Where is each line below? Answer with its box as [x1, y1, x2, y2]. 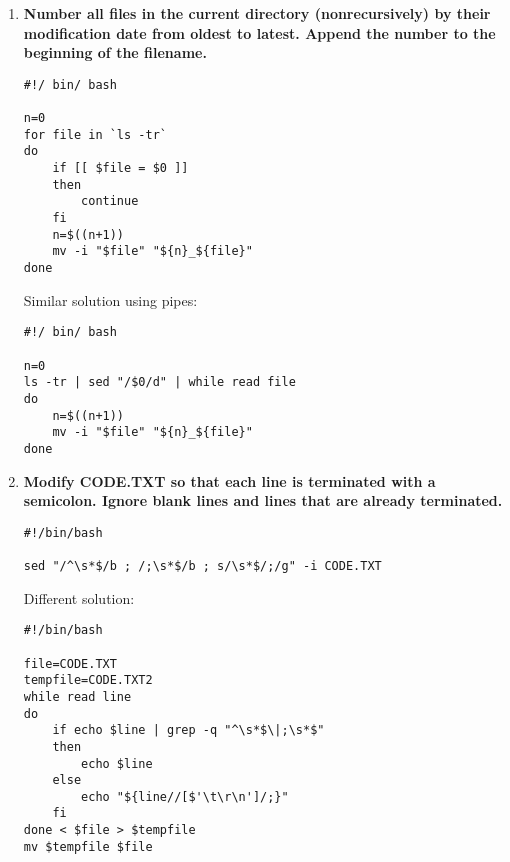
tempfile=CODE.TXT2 [23, 673, 153, 688]
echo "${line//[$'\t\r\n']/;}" [81, 789, 289, 804]
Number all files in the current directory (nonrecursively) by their [23, 3, 491, 23]
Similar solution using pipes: [23, 289, 198, 310]
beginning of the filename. [23, 42, 207, 63]
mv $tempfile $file [23, 839, 153, 854]
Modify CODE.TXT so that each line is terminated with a [23, 470, 436, 491]
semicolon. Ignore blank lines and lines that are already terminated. [23, 490, 503, 511]
